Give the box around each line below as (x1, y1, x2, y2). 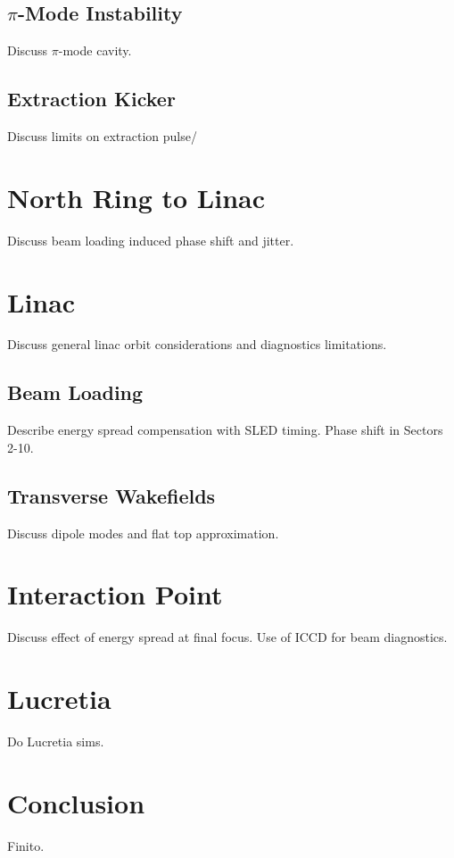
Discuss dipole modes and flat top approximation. (7, 523, 279, 542)
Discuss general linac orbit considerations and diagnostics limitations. (7, 335, 387, 354)
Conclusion (7, 784, 145, 821)
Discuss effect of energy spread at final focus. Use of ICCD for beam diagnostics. (7, 628, 448, 646)
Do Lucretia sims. (7, 732, 104, 751)
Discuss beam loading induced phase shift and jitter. (7, 230, 294, 249)
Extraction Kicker (7, 85, 176, 112)
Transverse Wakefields (7, 481, 216, 509)
